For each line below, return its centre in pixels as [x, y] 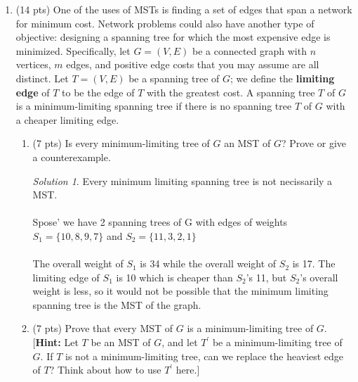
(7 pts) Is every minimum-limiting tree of [121, 143]
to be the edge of [98, 92]
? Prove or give [313, 143]
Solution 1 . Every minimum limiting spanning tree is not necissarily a [183, 180]
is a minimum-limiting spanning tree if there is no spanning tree [154, 106]
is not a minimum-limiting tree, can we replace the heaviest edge [205, 356]
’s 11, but [266, 277]
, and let [180, 342]
